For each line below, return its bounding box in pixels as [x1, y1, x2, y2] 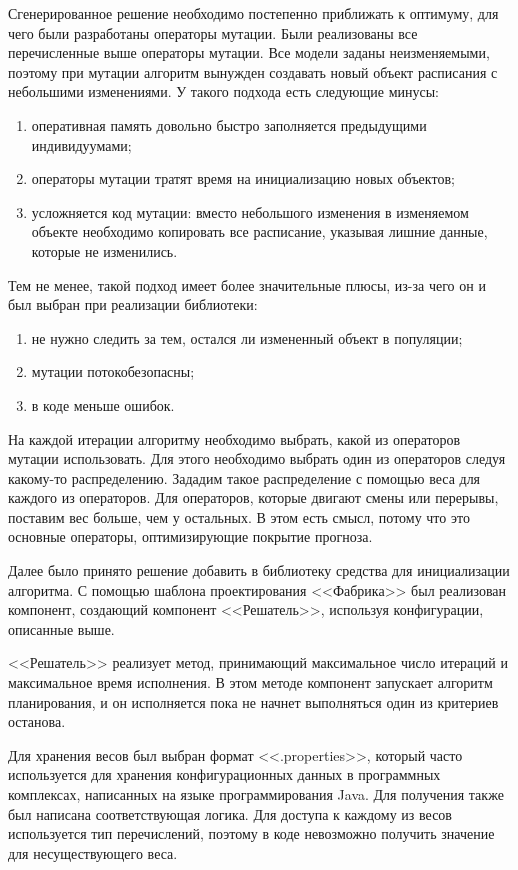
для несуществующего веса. [8, 842, 178, 863]
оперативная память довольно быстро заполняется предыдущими [31, 114, 427, 135]
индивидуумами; [31, 134, 132, 155]
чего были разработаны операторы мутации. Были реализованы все [8, 22, 418, 43]
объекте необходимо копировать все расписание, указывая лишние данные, [31, 221, 488, 242]
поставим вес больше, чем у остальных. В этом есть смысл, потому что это [8, 506, 470, 527]
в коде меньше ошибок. [31, 394, 175, 415]
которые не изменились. [31, 240, 178, 261]
